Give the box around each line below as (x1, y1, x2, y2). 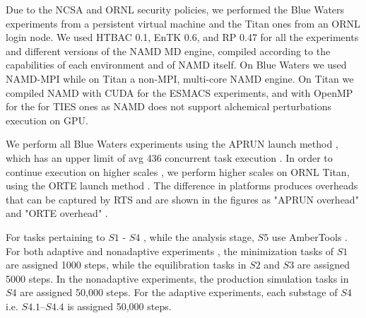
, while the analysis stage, (143, 229, 254, 244)
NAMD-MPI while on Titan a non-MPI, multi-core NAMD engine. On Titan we (6, 71, 354, 86)
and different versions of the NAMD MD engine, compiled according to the (6, 43, 331, 58)
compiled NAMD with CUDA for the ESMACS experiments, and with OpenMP (6, 85, 353, 100)
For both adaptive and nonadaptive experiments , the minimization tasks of (6, 243, 334, 258)
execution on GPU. (6, 112, 88, 127)
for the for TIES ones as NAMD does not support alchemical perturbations (6, 99, 332, 114)
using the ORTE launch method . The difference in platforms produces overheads (6, 178, 358, 193)
